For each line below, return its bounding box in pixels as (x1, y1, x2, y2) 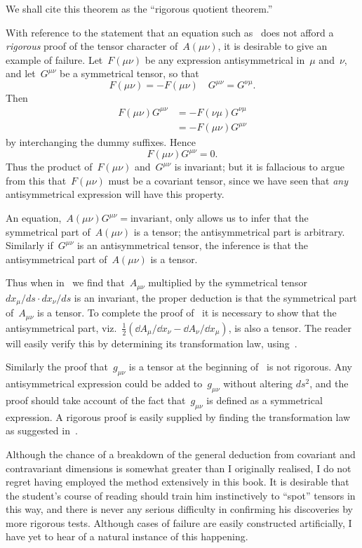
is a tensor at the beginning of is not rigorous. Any (128, 359, 353, 374)
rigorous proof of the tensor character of (6, 39, 178, 53)
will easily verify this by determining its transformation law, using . (6, 335, 297, 350)
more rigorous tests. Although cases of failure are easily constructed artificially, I (6, 515, 352, 530)
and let (6, 66, 36, 81)
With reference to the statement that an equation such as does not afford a (6, 25, 334, 39)
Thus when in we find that (6, 275, 125, 290)
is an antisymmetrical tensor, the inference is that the (76, 238, 308, 253)
